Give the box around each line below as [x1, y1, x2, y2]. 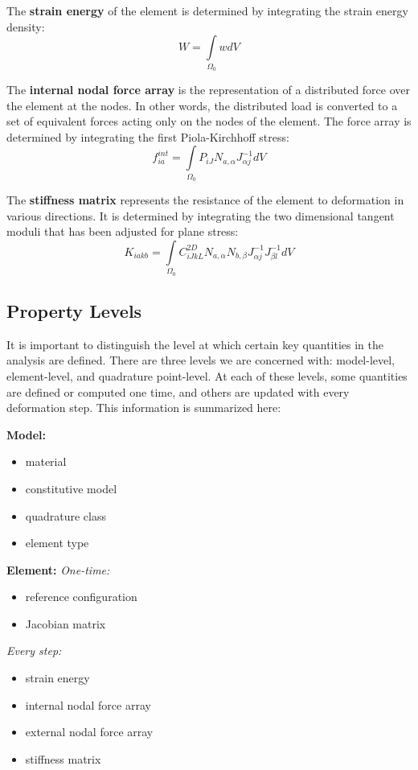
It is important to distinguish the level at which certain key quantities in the [6, 336, 383, 352]
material [25, 453, 67, 470]
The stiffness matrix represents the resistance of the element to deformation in [6, 191, 404, 208]
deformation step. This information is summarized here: [6, 399, 281, 416]
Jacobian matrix [25, 615, 106, 632]
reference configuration [25, 588, 137, 605]
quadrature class [25, 507, 106, 524]
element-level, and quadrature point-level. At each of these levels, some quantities [6, 367, 408, 384]
